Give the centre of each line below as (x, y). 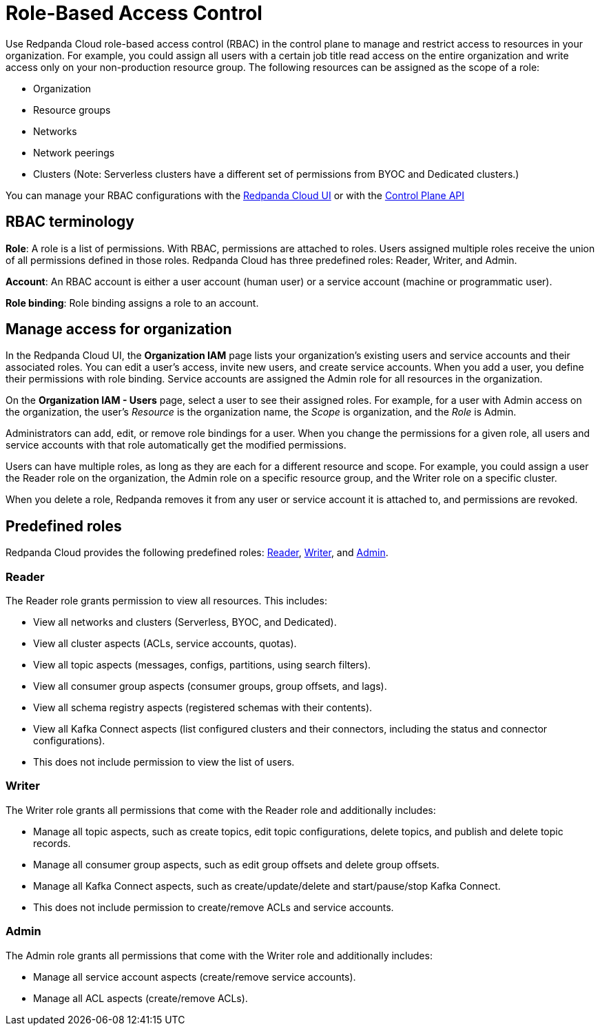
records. (52, 843)
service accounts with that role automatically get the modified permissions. (176, 445)
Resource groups (72, 110)
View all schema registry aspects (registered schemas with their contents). (203, 708)
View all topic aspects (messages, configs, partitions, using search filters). (202, 665)
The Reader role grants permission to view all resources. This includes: (166, 601)
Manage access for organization (119, 329)
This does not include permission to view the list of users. (164, 762)
